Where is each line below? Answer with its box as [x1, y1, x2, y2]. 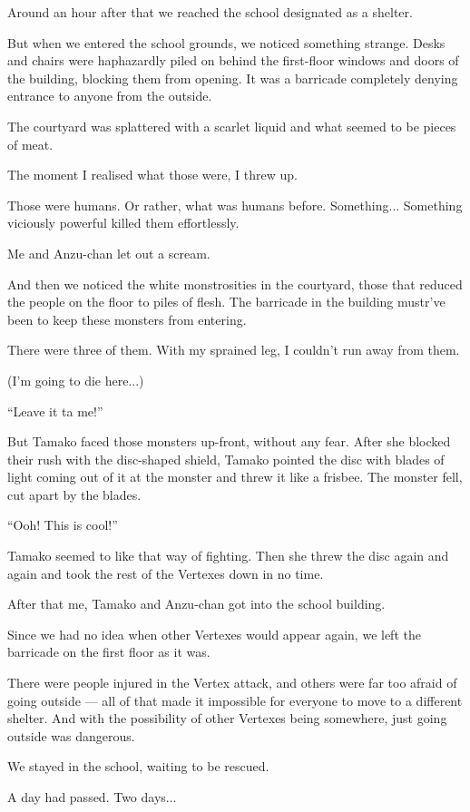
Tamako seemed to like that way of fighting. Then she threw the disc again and [7, 546, 449, 565]
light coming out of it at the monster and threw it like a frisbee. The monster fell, [7, 467, 463, 486]
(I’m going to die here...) [7, 370, 144, 389]
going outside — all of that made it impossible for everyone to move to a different [7, 690, 463, 709]
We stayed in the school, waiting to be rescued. [7, 757, 269, 776]
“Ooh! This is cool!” [7, 515, 118, 534]
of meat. [7, 134, 54, 153]
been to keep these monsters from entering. [7, 309, 247, 328]
